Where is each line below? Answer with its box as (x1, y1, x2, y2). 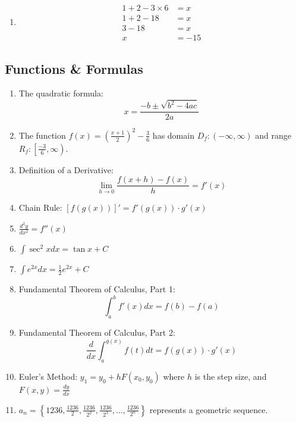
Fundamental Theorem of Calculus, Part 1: (18, 283, 175, 295)
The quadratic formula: (18, 87, 103, 99)
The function (18, 129, 66, 141)
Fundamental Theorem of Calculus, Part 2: (18, 326, 175, 338)
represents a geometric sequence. (149, 403, 268, 415)
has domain (152, 129, 194, 141)
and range (255, 129, 292, 141)
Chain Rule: (18, 201, 62, 214)
